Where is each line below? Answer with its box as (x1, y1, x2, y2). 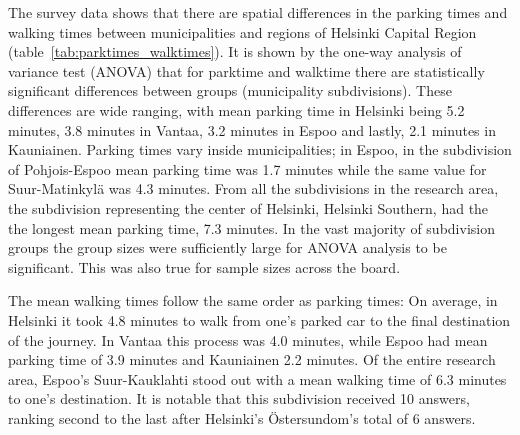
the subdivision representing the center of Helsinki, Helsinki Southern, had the (8, 197, 489, 218)
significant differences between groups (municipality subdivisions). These (8, 80, 452, 101)
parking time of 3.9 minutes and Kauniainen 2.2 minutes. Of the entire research (8, 349, 496, 370)
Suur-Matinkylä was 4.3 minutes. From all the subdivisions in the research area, (8, 178, 499, 199)
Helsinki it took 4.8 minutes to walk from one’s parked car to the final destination (8, 309, 511, 330)
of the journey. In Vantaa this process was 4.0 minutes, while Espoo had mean (8, 329, 488, 350)
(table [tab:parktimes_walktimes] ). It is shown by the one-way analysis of (8, 41, 462, 62)
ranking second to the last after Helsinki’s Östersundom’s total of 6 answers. (8, 407, 476, 428)
